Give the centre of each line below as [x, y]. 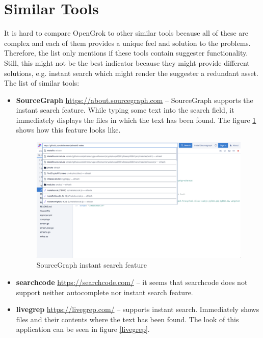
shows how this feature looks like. [68, 130]
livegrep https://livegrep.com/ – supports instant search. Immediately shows [138, 309]
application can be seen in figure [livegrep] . [83, 329]
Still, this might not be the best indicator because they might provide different [127, 62]
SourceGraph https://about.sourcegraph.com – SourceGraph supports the [135, 100]
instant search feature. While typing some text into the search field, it [125, 110]
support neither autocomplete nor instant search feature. [104, 292]
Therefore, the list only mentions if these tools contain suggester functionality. [126, 53]
